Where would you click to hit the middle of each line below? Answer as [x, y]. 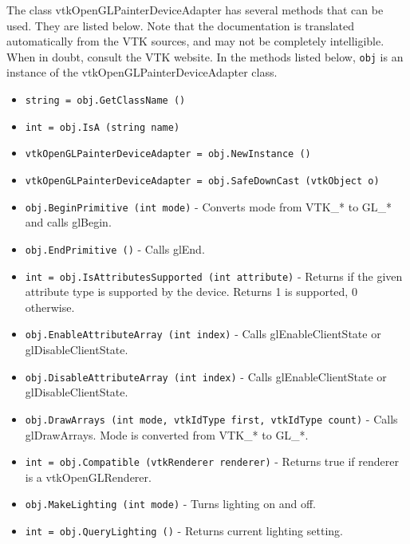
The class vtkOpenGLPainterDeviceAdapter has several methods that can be [195, 10]
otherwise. [50, 307]
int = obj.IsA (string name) [102, 127]
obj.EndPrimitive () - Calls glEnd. [115, 248]
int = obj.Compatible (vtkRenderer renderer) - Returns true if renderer [212, 461]
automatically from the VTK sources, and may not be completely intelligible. [195, 41]
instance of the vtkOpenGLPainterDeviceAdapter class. [142, 72]
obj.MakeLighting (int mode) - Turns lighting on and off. [170, 504]
